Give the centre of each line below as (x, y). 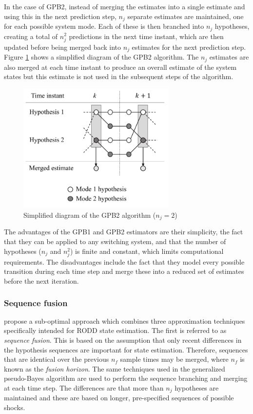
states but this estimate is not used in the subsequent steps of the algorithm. (119, 76)
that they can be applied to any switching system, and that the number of (115, 241)
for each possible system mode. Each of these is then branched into (104, 26)
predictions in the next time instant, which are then (146, 36)
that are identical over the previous (57, 359)
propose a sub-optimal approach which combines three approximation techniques (125, 321)
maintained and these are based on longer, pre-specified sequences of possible (119, 398)
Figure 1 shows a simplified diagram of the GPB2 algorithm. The (101, 57)
